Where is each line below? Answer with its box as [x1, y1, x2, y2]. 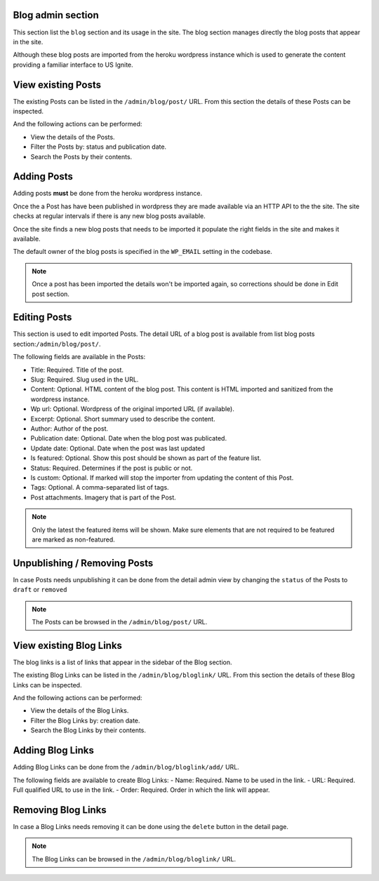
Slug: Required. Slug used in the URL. [30, 375, 139, 384]
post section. [32, 290, 70, 298]
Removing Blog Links [13, 804, 107, 816]
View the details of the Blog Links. [30, 706, 129, 715]
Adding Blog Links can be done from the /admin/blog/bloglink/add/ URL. [13, 763, 240, 772]
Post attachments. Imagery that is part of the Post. [30, 493, 177, 502]
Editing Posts [13, 311, 72, 323]
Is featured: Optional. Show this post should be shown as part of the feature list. [30, 454, 262, 462]
